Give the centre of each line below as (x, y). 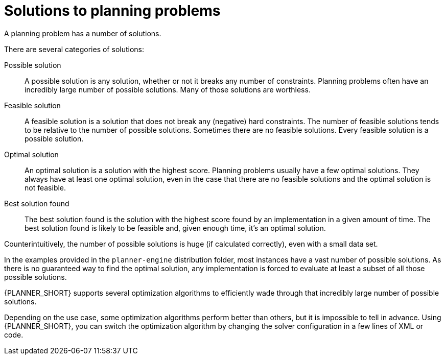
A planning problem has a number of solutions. (83, 33)
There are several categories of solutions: (74, 49)
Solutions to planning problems (112, 11)
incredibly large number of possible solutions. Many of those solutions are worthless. (168, 89)
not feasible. (45, 187)
